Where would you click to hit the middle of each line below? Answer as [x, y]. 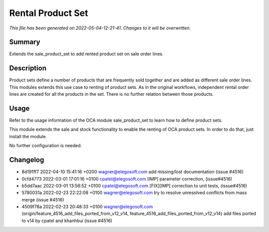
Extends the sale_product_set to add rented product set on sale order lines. [86, 54]
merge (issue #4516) [43, 200]
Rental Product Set [49, 13]
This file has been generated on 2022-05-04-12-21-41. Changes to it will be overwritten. [100, 28]
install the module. [28, 136]
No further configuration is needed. [46, 146]
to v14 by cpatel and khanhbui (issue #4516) [67, 221]
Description [28, 68]
